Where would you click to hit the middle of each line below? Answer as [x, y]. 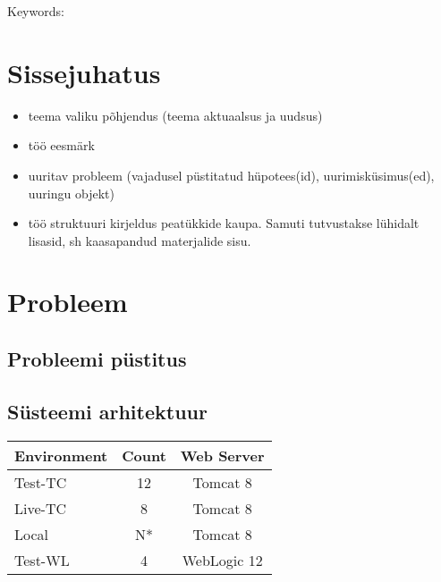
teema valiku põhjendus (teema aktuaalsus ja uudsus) [175, 115]
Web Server [222, 455]
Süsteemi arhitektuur [107, 411]
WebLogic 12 [222, 560]
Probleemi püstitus [97, 359]
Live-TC [40, 508]
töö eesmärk [61, 145]
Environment [61, 455]
